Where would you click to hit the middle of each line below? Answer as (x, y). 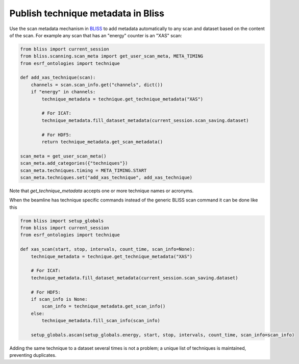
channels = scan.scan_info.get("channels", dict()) (97, 85)
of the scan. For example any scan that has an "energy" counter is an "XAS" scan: (96, 35)
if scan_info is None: (59, 299)
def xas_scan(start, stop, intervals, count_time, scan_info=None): (108, 249)
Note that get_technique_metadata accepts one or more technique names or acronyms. (102, 191)
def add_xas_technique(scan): (58, 77)
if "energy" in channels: (63, 92)
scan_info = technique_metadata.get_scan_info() (104, 306)
